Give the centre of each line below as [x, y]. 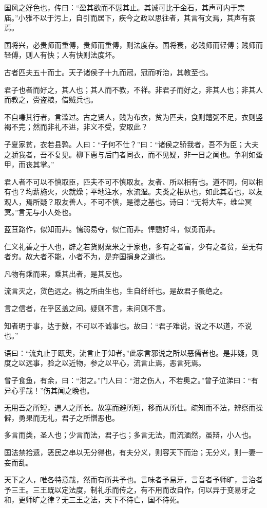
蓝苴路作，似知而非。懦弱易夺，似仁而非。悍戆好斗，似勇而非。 [112, 229]
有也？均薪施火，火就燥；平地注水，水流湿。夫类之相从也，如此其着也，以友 [133, 192]
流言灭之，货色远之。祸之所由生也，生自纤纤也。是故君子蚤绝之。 [116, 291]
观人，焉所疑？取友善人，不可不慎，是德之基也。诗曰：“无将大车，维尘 [125, 201]
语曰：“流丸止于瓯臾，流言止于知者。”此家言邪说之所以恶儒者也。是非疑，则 [132, 352]
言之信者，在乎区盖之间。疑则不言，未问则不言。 [87, 308]
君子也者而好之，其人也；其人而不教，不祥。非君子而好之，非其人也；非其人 [133, 89]
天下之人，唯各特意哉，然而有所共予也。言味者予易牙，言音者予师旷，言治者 [133, 479]
